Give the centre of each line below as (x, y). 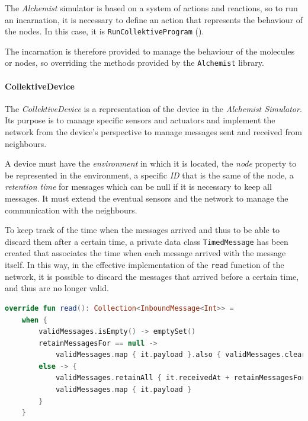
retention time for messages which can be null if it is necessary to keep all (138, 186)
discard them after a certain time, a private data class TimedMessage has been (147, 241)
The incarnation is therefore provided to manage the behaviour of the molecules (150, 51)
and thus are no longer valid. (57, 288)
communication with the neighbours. (71, 210)
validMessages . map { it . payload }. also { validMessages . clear (181, 355)
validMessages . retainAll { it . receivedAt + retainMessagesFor (181, 378)
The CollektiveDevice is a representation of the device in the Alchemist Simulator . (153, 108)
